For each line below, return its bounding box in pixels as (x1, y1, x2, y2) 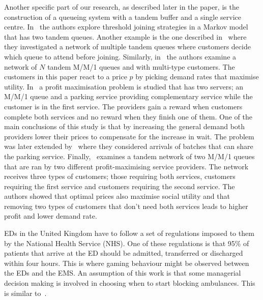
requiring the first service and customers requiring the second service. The (4, 181, 235, 191)
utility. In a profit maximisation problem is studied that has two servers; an (4, 81, 244, 92)
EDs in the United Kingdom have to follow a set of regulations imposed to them (4, 228, 254, 238)
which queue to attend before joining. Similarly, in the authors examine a (4, 51, 237, 62)
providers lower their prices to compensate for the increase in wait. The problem (4, 131, 254, 141)
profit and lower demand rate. (4, 211, 97, 221)
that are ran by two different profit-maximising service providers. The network (4, 161, 249, 171)
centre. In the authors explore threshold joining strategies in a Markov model (4, 21, 248, 32)
